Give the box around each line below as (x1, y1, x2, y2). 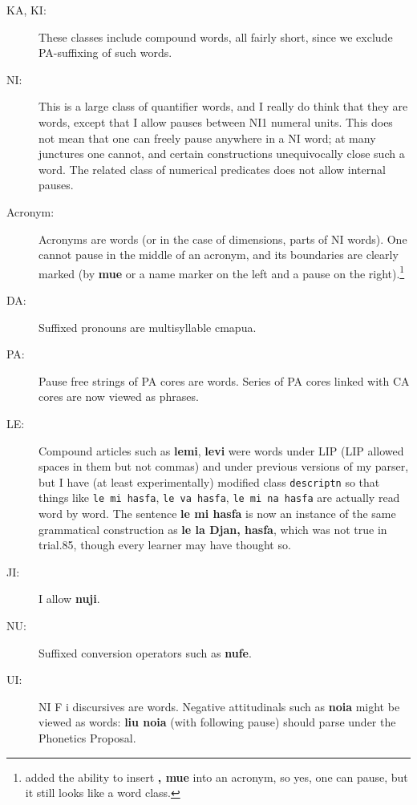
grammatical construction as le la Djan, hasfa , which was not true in (38, 520, 387, 537)
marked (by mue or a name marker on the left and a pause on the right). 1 (38, 262, 405, 281)
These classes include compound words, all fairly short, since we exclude (38, 28, 393, 45)
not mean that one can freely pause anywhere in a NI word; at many (38, 129, 376, 146)
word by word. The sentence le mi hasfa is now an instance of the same (38, 505, 396, 522)
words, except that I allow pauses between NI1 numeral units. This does (38, 113, 393, 130)
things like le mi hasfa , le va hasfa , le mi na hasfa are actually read (38, 489, 400, 506)
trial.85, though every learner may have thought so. (38, 536, 291, 553)
